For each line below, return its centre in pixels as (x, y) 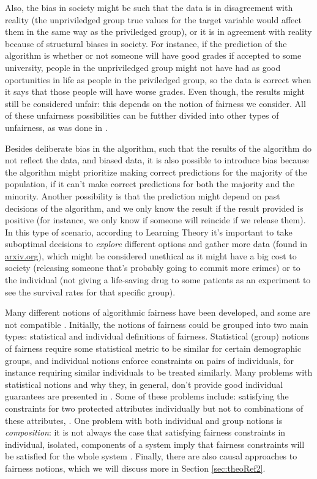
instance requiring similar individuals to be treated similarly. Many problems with (159, 372)
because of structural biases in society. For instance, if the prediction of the (146, 43)
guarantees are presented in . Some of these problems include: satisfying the (147, 396)
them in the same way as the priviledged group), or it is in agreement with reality (158, 32)
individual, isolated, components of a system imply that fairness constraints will (155, 444)
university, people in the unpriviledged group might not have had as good (143, 67)
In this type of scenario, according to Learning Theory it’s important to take (149, 232)
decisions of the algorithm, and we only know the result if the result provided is (154, 208)
